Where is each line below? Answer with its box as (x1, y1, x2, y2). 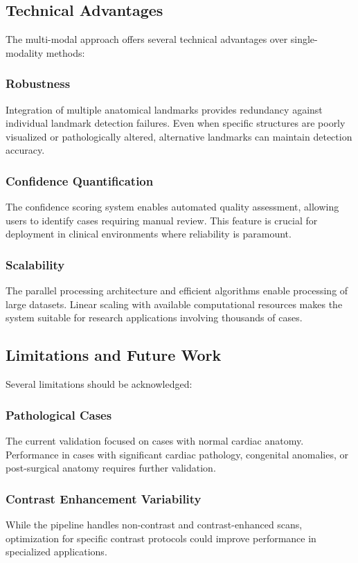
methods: (46, 45, 85, 60)
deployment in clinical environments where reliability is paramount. (6, 226, 292, 241)
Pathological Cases (6, 406, 112, 423)
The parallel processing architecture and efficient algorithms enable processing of (6, 283, 348, 298)
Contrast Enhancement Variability (6, 490, 202, 507)
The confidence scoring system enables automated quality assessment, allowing (6, 199, 339, 214)
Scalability (6, 256, 65, 273)
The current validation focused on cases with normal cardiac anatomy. (6, 434, 304, 447)
